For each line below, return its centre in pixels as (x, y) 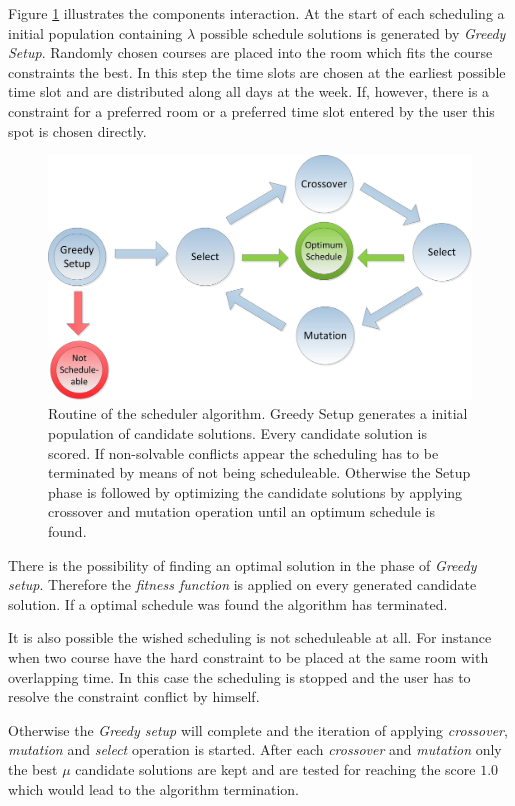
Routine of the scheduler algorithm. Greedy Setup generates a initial (258, 413)
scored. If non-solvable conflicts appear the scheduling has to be (243, 452)
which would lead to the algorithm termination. (153, 788)
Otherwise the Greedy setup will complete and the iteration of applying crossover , (258, 729)
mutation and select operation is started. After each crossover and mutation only (255, 749)
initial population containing (95, 32)
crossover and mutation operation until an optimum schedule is (241, 511)
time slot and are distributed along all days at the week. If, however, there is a (249, 91)
